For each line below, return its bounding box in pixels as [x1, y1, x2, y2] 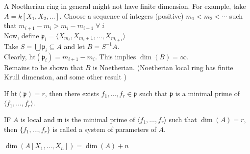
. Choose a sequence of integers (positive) [59, 10, 184, 21]
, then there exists [45, 88, 99, 98]
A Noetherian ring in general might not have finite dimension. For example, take [4, 1, 246, 11]
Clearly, [4, 51, 27, 61]
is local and [21, 114, 55, 124]
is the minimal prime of [64, 114, 135, 124]
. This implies [95, 51, 136, 61]
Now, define [4, 30, 39, 40]
